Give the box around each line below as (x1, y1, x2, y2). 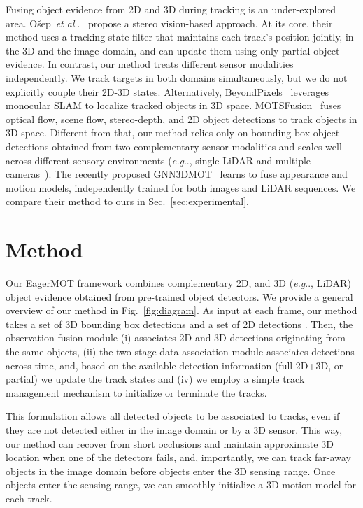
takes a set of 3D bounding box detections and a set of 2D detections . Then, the (6, 316, 353, 331)
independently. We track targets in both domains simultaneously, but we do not (6, 70, 348, 85)
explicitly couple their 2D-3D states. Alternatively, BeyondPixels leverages (6, 84, 329, 99)
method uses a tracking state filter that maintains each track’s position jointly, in (6, 29, 354, 44)
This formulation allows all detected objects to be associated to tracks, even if (6, 409, 340, 423)
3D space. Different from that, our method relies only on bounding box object (6, 125, 340, 140)
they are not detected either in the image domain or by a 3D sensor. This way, (6, 422, 343, 437)
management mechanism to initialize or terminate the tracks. (6, 385, 267, 400)
